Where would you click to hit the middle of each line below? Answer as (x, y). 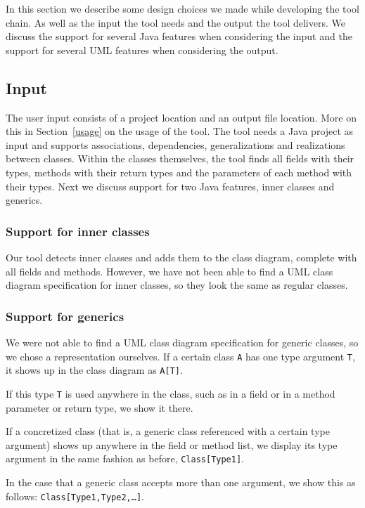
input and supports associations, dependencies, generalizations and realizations (175, 144)
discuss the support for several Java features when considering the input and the (179, 36)
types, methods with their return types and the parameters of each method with (179, 172)
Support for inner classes (78, 231)
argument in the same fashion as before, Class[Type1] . (125, 458)
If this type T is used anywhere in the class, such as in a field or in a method (171, 393)
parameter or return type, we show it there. (100, 407)
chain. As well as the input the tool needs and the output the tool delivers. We (175, 22)
